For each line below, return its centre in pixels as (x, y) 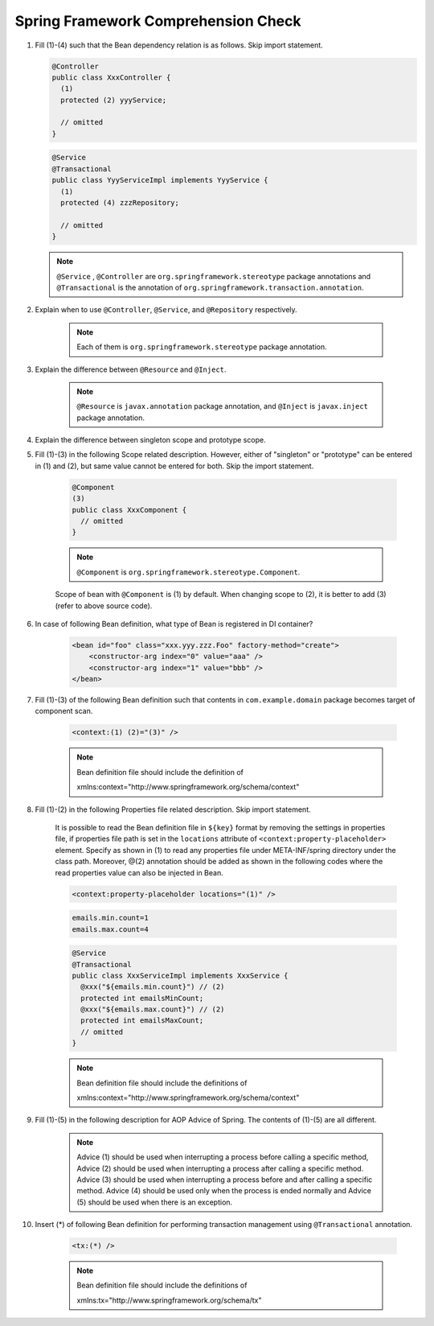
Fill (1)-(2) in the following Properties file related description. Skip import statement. (173, 809)
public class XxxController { (111, 77)
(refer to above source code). (104, 605)
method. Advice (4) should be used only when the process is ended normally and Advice (224, 1191)
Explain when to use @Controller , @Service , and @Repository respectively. (166, 310)
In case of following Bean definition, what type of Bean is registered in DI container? (174, 624)
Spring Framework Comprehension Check (158, 21)
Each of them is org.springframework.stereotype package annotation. (202, 347)
